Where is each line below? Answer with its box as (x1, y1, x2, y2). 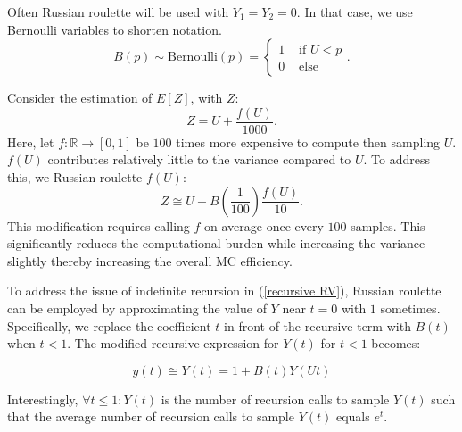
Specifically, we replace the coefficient (7, 316, 211, 335)
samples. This (351, 216, 425, 235)
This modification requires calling (7, 216, 190, 235)
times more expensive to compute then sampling (176, 132, 441, 151)
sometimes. (380, 299, 441, 317)
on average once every (204, 216, 324, 235)
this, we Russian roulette (7, 168, 143, 187)
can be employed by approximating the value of (7, 299, 267, 317)
